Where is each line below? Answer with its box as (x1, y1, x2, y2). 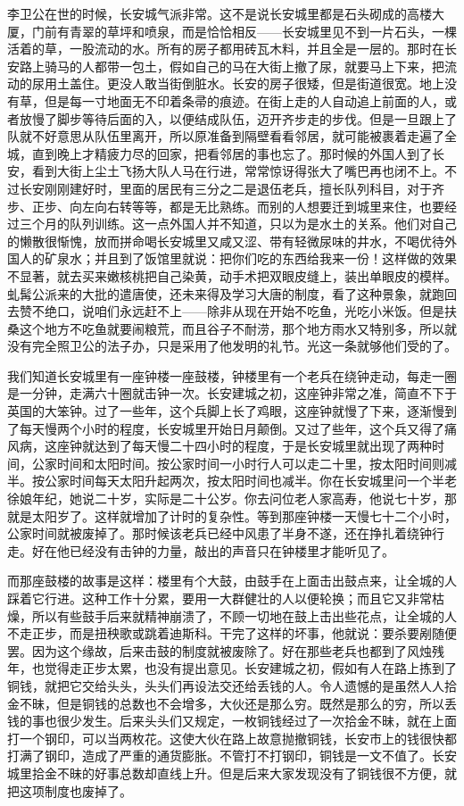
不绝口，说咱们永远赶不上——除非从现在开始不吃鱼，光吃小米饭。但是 (31, 302, 444, 320)
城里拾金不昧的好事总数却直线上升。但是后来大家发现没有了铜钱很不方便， (7, 763, 444, 782)
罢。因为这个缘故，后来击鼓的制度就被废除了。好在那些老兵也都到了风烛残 (7, 641, 444, 660)
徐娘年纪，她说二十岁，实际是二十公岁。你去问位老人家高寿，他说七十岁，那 (7, 489, 457, 508)
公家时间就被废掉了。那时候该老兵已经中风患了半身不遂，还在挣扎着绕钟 (7, 524, 432, 543)
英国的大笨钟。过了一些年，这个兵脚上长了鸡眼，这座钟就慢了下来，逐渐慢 (7, 402, 444, 420)
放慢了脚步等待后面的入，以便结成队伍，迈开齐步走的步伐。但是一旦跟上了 (19, 109, 457, 128)
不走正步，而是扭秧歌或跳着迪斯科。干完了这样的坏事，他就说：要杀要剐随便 (7, 624, 457, 643)
